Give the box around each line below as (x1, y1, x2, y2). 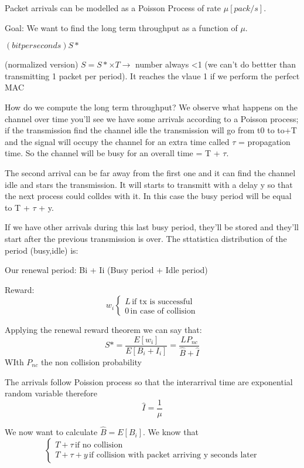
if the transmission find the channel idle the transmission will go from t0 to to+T (5, 124, 297, 136)
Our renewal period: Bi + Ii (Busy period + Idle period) (5, 264, 208, 276)
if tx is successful (132, 297, 193, 306)
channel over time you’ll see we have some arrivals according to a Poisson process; (5, 112, 299, 124)
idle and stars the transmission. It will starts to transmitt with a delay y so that (5, 178, 293, 190)
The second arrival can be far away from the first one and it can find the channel (5, 166, 296, 179)
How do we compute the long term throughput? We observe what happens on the (5, 100, 298, 113)
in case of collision (130, 307, 196, 315)
